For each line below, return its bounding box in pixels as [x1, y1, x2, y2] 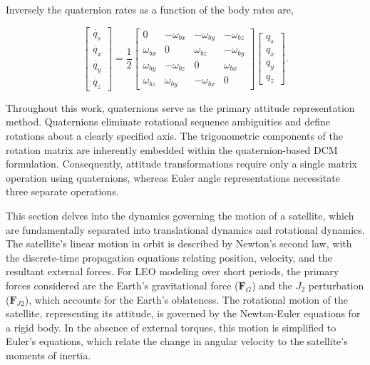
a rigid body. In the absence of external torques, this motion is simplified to [6, 319, 336, 334]
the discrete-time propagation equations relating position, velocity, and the [6, 250, 332, 264]
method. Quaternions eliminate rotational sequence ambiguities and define [6, 114, 330, 129]
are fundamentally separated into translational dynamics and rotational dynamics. [6, 222, 365, 237]
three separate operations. [6, 184, 119, 199]
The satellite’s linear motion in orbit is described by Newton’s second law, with [6, 236, 352, 251]
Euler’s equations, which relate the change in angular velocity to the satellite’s [6, 334, 348, 349]
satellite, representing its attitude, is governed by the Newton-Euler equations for [6, 306, 361, 321]
